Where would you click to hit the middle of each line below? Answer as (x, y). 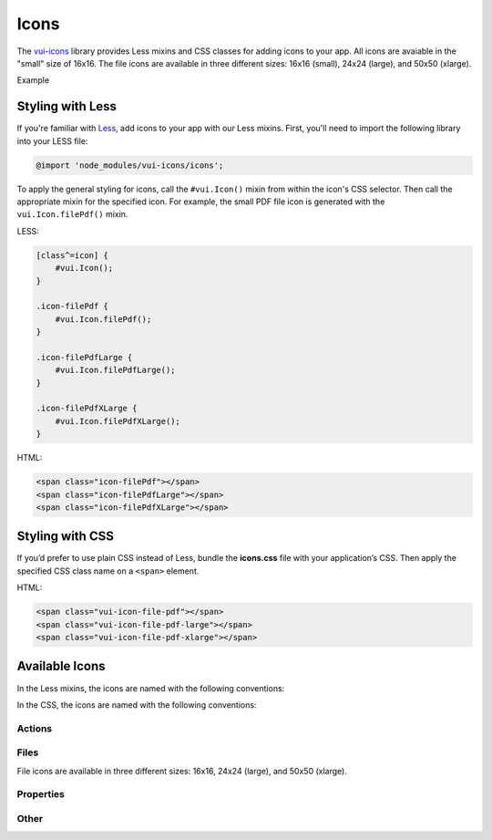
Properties (41, 794)
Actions (35, 728)
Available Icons (61, 666)
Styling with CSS (65, 537)
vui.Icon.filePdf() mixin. (72, 214)
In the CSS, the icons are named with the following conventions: (137, 705)
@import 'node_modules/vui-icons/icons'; (130, 165)
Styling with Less (67, 106)
